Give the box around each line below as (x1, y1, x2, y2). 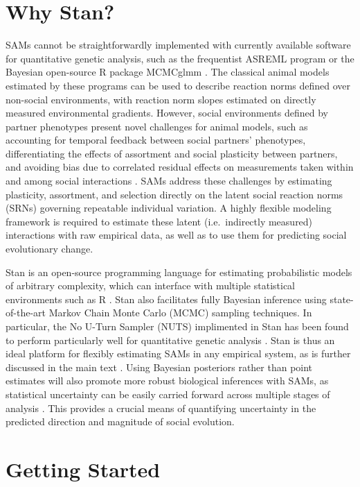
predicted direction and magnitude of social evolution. (6, 414, 235, 429)
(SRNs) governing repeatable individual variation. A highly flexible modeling (6, 200, 332, 215)
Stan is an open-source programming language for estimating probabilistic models (6, 264, 352, 279)
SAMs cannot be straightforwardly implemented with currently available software (6, 37, 351, 52)
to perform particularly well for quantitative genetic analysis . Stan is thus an (6, 332, 335, 347)
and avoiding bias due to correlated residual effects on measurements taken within (6, 160, 354, 174)
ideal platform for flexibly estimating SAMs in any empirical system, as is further (6, 346, 351, 361)
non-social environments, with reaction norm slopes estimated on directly (6, 92, 316, 106)
